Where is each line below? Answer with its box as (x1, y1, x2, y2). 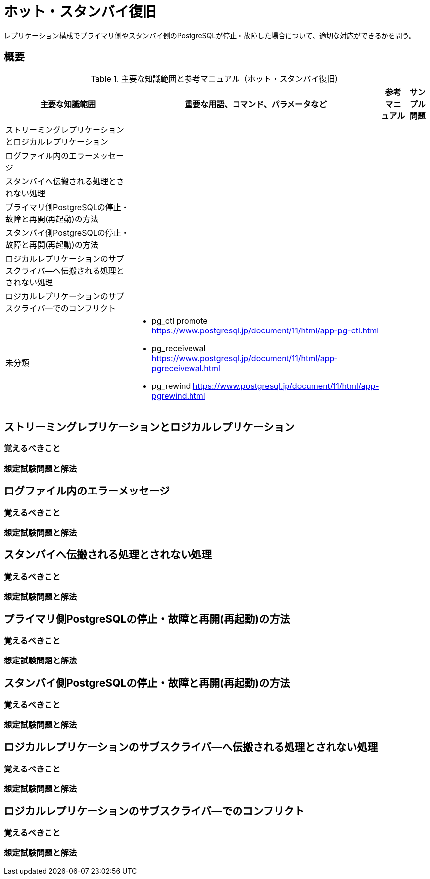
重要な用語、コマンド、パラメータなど (185, 99, 327, 109)
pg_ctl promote (151, 315, 208, 326)
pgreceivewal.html (151, 363, 220, 373)
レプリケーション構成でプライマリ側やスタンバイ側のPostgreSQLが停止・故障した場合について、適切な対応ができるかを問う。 (4, 31, 416, 40)
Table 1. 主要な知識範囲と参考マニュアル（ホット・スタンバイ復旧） (91, 73, 343, 84)
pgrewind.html (151, 390, 205, 401)
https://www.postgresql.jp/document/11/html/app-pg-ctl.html (151, 325, 379, 335)
